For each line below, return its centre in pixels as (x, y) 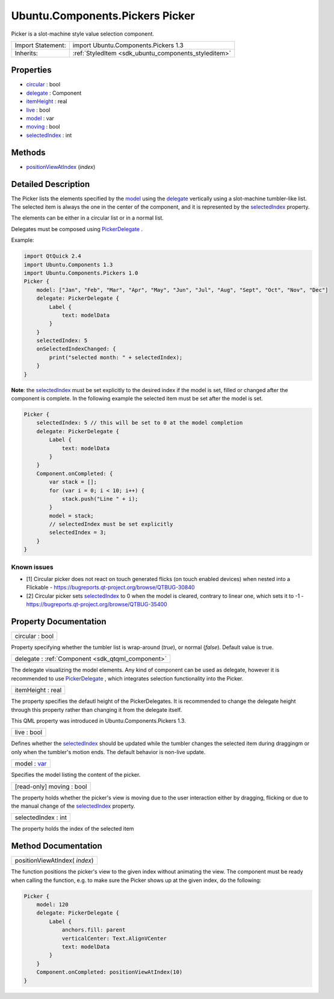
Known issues (32, 567)
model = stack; (72, 515)
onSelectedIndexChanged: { (76, 349)
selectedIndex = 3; (78, 533)
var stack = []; (73, 482)
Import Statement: (40, 45)
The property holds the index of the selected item (73, 829)
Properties (31, 70)
